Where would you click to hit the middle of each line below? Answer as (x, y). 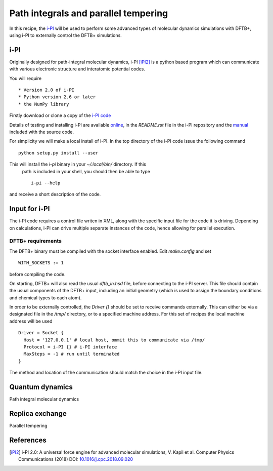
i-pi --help (46, 183)
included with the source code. (42, 132)
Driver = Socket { (41, 333)
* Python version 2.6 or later (57, 97)
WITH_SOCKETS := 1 (41, 263)
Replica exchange (38, 414)
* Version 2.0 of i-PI (47, 90)
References (28, 440)
